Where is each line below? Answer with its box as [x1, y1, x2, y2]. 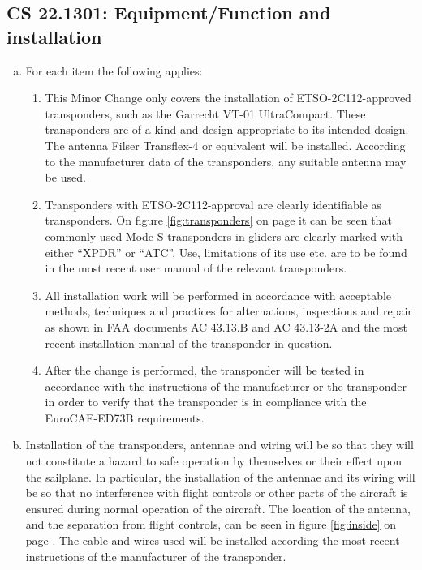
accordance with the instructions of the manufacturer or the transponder [45, 377, 407, 394]
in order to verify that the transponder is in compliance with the [45, 393, 367, 410]
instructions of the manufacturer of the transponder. [25, 547, 286, 564]
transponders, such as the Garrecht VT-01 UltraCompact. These [45, 105, 366, 122]
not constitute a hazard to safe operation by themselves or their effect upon [25, 452, 403, 469]
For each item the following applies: [25, 62, 203, 79]
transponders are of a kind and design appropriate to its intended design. [45, 121, 409, 138]
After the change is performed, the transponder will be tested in [45, 362, 364, 379]
